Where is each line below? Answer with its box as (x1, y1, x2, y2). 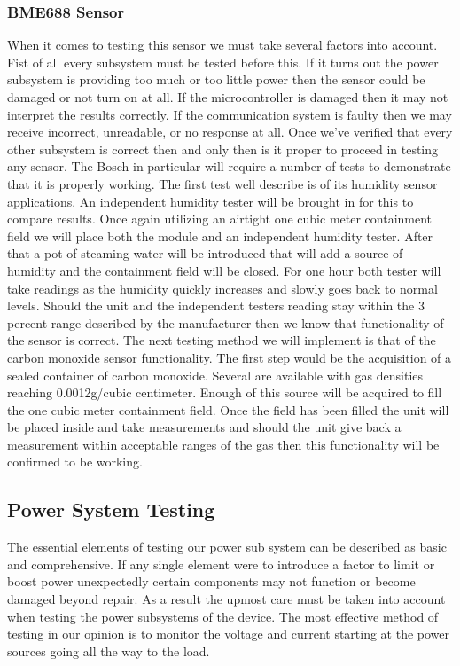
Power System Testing (7, 496, 215, 523)
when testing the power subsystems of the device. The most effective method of (7, 607, 439, 625)
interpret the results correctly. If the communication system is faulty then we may (7, 105, 452, 123)
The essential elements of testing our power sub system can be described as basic (7, 537, 447, 556)
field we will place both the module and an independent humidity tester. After (7, 226, 433, 245)
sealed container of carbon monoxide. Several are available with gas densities (7, 365, 424, 384)
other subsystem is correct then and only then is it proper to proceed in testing (7, 139, 439, 158)
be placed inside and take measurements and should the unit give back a (7, 418, 402, 436)
